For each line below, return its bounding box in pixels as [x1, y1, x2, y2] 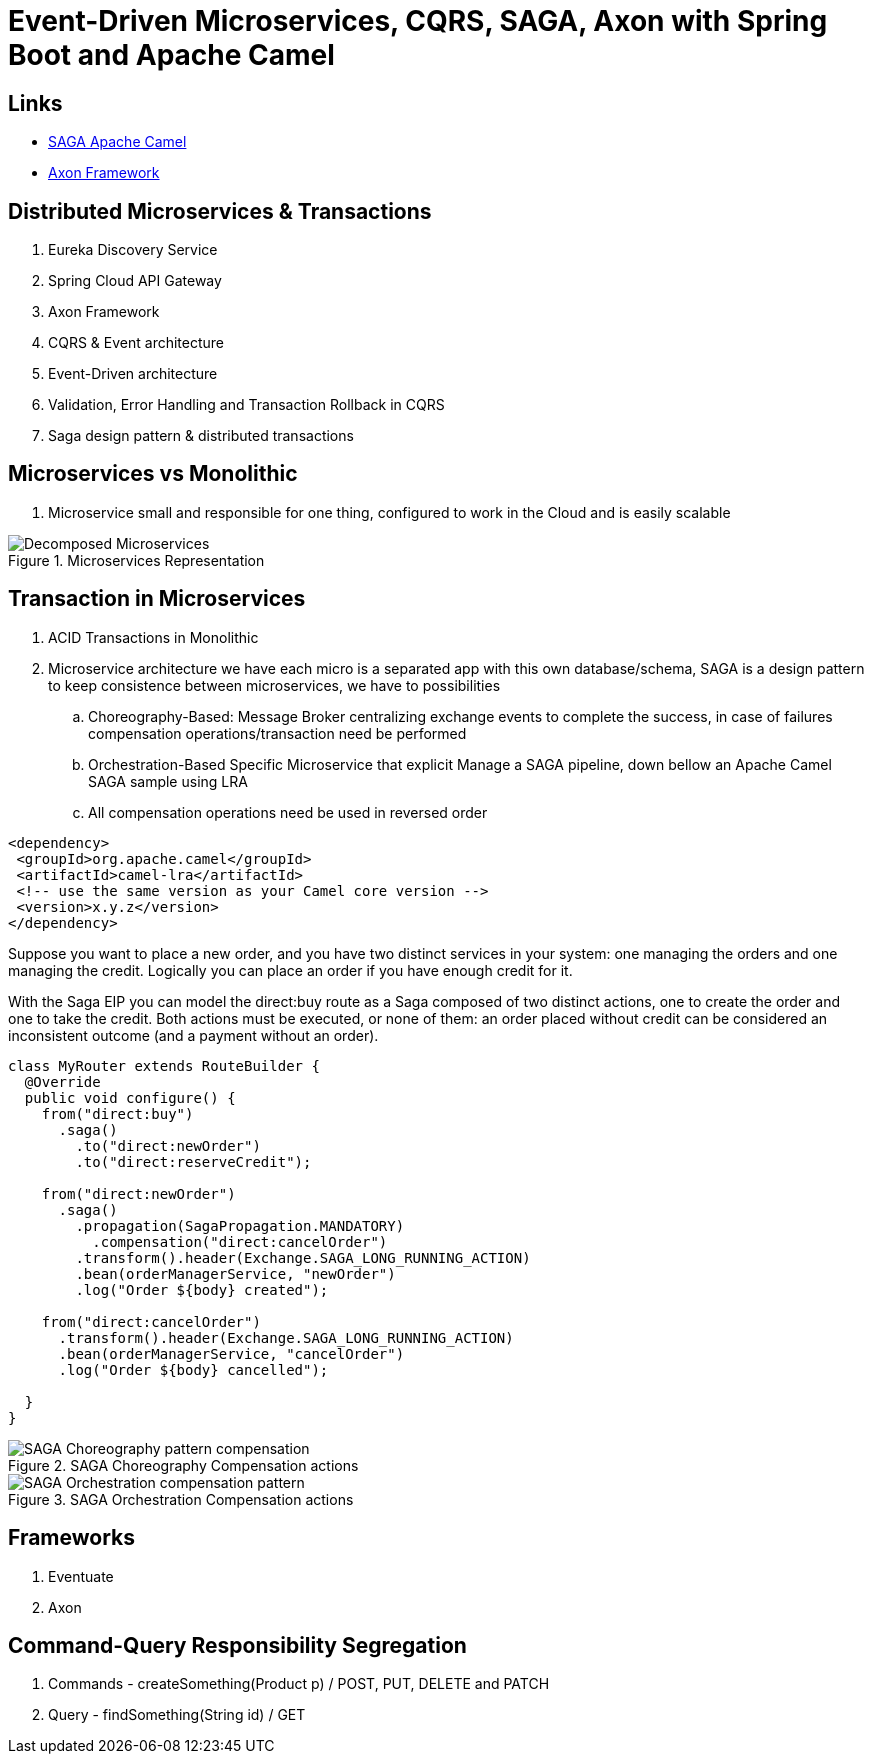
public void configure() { [24, 1089, 236, 1106]
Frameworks [8, 1525, 136, 1551]
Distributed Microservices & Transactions [8, 198, 432, 224]
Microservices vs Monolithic [8, 461, 298, 487]
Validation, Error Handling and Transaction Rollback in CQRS [48, 396, 445, 414]
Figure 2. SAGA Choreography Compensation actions [8, 1456, 359, 1474]
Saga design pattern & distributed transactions [48, 427, 354, 445]
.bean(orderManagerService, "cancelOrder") [58, 1345, 405, 1362]
